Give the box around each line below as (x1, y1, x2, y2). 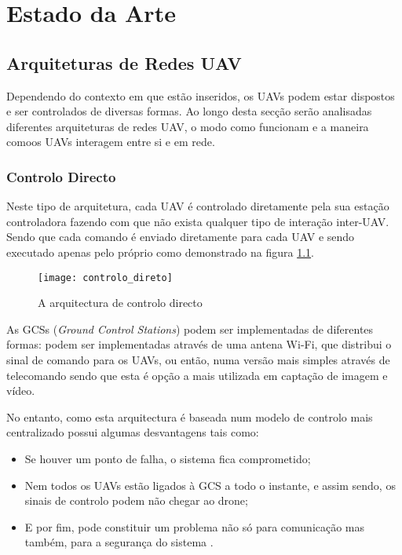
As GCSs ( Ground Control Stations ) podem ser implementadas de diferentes (6, 320, 374, 337)
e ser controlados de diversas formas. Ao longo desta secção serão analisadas (6, 103, 372, 119)
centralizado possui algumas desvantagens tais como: (6, 424, 259, 440)
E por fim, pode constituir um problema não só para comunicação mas (24, 518, 365, 535)
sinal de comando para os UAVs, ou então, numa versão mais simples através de (6, 351, 390, 367)
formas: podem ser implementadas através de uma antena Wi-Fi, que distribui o (6, 336, 392, 352)
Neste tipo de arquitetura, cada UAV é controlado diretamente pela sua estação (6, 198, 389, 214)
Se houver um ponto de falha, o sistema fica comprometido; (24, 450, 311, 466)
